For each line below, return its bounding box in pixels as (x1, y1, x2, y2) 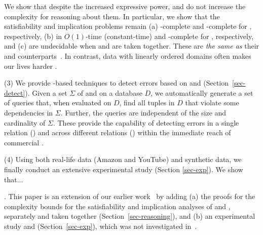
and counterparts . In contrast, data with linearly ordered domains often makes (4, 50, 251, 61)
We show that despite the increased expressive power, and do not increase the (4, 1, 246, 11)
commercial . (4, 137, 44, 147)
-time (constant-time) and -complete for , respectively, (85, 30, 254, 41)
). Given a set (25, 87, 67, 98)
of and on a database (77, 87, 142, 98)
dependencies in (4, 107, 53, 117)
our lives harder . (4, 60, 57, 71)
